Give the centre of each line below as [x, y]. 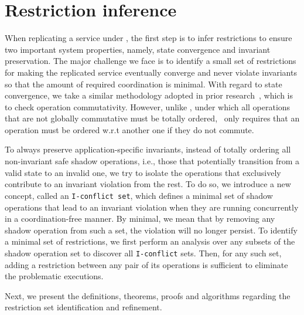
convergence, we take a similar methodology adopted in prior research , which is [149, 95]
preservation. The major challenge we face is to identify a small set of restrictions [151, 61]
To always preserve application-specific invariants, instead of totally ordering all [148, 149]
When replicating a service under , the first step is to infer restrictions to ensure [148, 38]
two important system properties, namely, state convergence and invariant [138, 49]
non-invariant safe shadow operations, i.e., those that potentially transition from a [152, 161]
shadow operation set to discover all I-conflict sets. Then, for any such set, [143, 253]
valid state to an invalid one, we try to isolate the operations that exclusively [143, 172]
